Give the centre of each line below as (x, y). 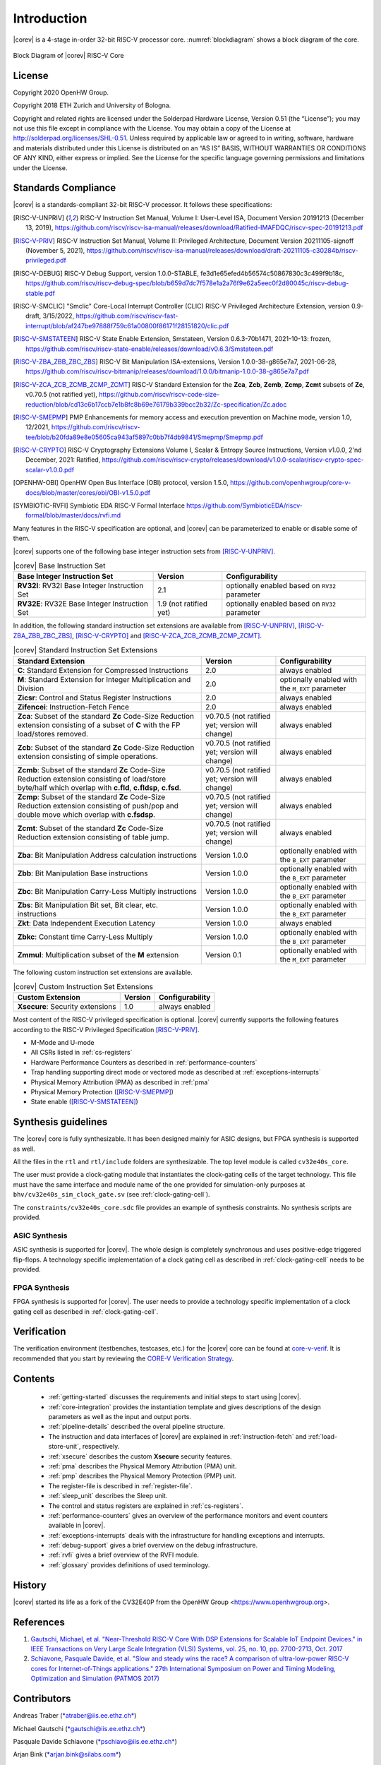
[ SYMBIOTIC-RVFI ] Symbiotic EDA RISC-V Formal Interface (99, 505)
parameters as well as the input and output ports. (120, 1416)
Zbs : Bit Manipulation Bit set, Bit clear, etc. (88, 905)
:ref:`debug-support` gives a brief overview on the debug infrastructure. (153, 1545)
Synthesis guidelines (60, 1122)
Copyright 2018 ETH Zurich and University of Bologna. (92, 105)
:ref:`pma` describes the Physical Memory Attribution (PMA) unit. (143, 1466)
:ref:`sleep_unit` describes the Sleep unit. (108, 1496)
